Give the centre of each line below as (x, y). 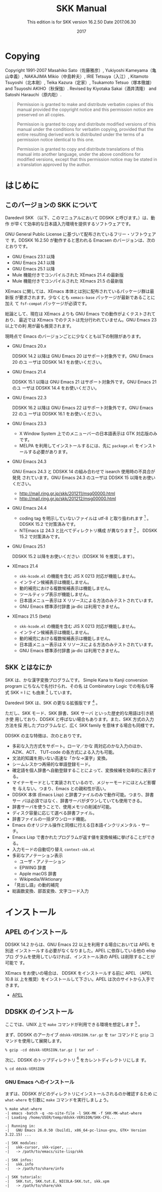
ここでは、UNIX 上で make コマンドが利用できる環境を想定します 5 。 (74, 1024)
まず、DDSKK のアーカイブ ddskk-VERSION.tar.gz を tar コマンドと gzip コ (80, 1034)
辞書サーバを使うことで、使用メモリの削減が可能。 (63, 807)
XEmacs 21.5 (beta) (31, 616)
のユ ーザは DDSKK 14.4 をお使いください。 (56, 388)
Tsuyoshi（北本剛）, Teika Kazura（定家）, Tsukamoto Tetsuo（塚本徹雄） (80, 82)
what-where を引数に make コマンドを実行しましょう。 (58, 1100)
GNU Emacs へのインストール (40, 1082)
